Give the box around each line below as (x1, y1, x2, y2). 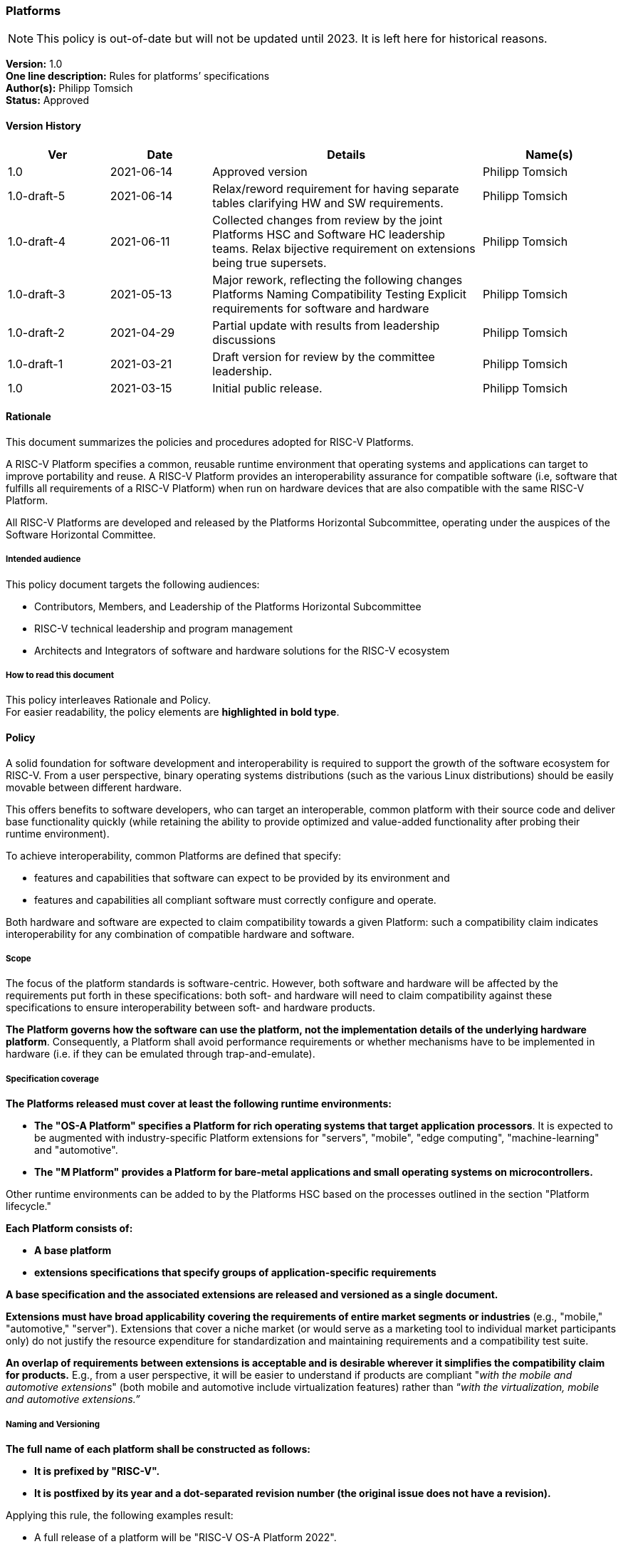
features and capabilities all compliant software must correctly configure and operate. (34, 893, 436, 906)
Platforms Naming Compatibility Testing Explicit (212, 286, 466, 301)
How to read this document (6, 669, 114, 680)
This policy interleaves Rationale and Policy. (6, 694, 211, 706)
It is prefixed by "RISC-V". (34, 1464, 160, 1477)
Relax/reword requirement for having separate (212, 181, 459, 196)
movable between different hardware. (6, 781, 182, 793)
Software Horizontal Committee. (6, 528, 156, 541)
